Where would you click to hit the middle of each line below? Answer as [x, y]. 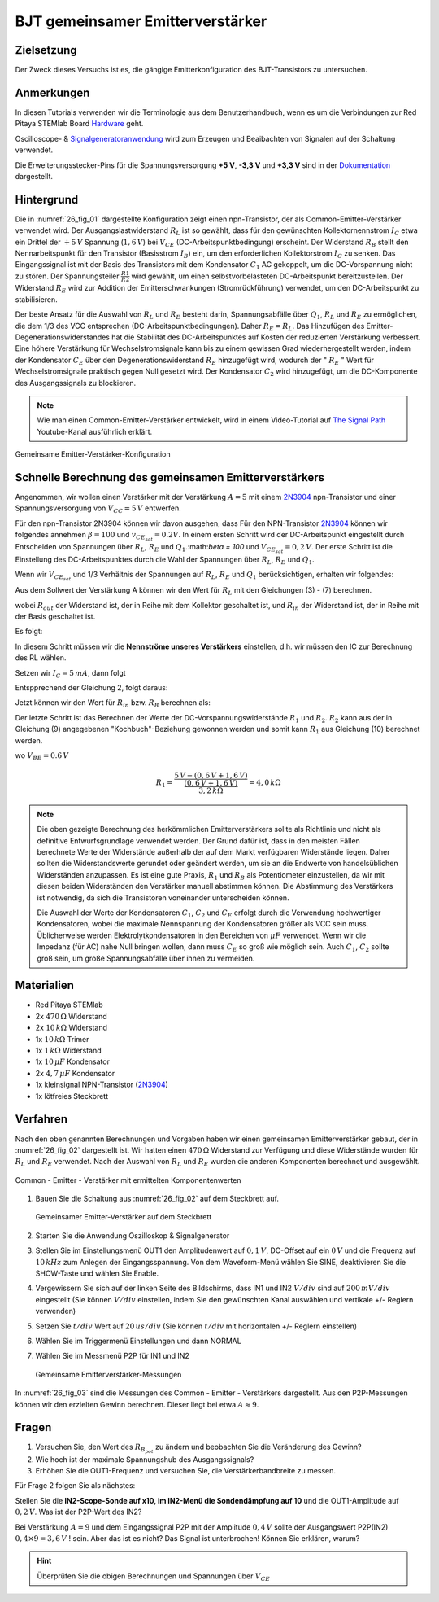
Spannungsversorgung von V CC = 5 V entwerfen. [98, 509]
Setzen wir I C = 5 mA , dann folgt [70, 674]
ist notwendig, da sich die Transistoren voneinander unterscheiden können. [163, 897]
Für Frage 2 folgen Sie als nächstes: [75, 1486]
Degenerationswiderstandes [62, 337]
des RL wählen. [41, 658]
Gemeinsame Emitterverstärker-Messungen [109, 1374]
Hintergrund [47, 199]
